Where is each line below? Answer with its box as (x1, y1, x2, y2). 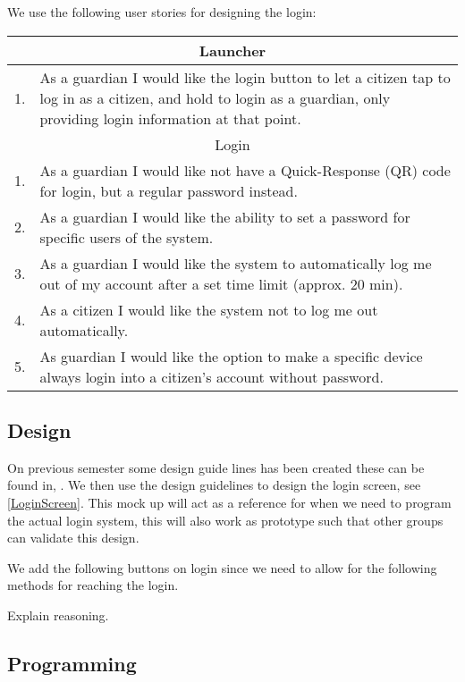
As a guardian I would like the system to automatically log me (39, 252, 432, 274)
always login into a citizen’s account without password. (39, 366, 384, 387)
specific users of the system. (39, 226, 214, 248)
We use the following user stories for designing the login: (7, 3, 317, 21)
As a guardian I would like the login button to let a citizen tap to (39, 66, 451, 88)
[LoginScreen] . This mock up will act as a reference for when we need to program (7, 493, 452, 511)
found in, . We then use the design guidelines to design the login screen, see (7, 476, 421, 494)
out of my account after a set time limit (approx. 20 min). (39, 273, 403, 294)
